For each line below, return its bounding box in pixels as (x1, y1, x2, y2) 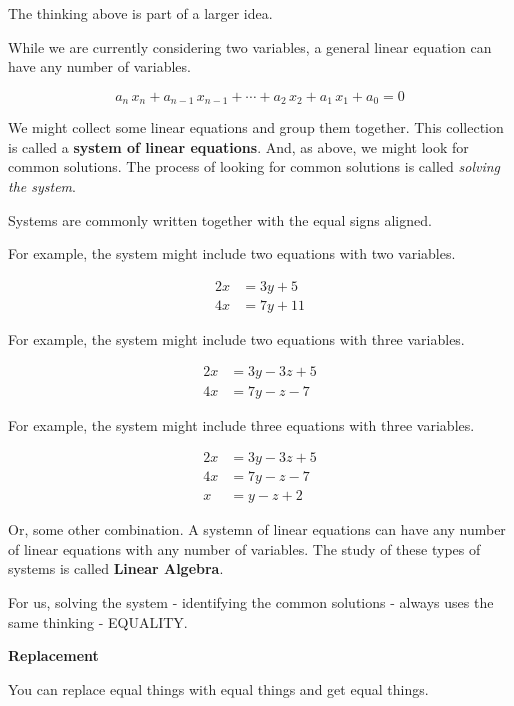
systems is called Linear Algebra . (8, 558, 224, 579)
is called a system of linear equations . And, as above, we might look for (8, 136, 469, 157)
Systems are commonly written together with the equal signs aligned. (8, 209, 432, 230)
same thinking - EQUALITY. (8, 611, 188, 632)
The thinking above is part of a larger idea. (8, 3, 273, 23)
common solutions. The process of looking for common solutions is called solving (8, 156, 501, 177)
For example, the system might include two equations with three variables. (8, 328, 465, 349)
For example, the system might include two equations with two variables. (8, 243, 456, 264)
